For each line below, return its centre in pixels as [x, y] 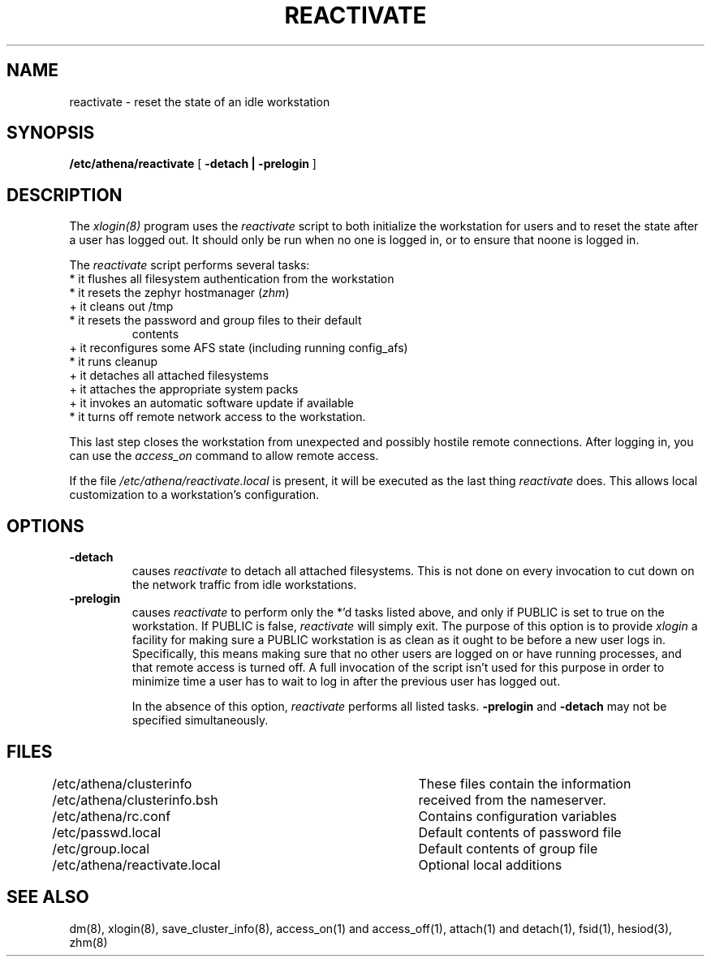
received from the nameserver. [512, 800]
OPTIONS [45, 526]
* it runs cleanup [114, 362]
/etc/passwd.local [107, 832]
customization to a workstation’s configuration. [194, 495]
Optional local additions [490, 864]
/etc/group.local [101, 848]
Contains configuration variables [517, 816]
